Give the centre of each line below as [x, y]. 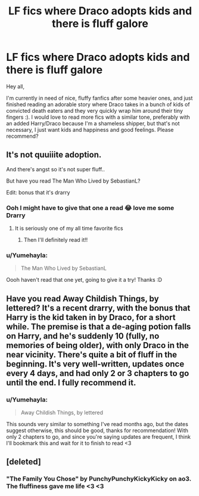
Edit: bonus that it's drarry [38, 192]
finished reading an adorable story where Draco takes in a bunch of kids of [98, 104]
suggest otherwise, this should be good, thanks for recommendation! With [97, 430]
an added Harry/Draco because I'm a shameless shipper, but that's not [93, 123]
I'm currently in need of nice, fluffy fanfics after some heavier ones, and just [99, 98]
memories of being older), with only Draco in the [98, 345]
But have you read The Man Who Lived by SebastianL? [73, 181]
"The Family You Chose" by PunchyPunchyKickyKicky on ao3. [99, 479]
